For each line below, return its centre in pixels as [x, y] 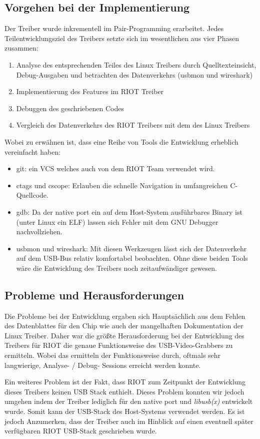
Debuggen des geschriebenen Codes [70, 108]
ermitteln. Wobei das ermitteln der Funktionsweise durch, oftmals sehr [113, 355]
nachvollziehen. [39, 232]
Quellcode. [32, 195]
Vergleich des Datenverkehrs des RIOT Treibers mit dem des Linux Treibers [133, 125]
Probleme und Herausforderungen [94, 295]
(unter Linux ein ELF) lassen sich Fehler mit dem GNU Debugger [117, 222]
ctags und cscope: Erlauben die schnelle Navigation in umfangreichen [122, 185]
